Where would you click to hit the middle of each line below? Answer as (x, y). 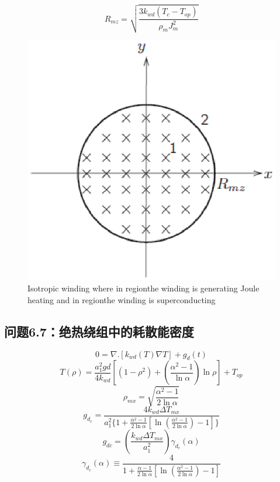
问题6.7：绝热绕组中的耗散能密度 (99, 331)
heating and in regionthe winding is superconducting (122, 299)
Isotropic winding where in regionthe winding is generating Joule (144, 288)
